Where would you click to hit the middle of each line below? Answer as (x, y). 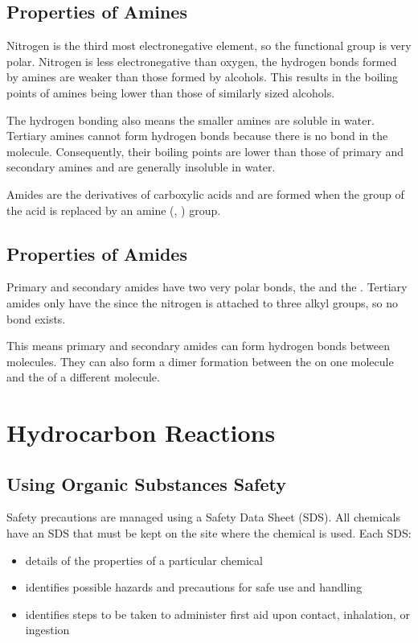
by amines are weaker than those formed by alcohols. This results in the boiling (203, 77)
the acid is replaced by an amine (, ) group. (114, 210)
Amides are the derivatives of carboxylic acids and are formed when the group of (205, 194)
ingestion (47, 630)
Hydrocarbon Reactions (141, 433)
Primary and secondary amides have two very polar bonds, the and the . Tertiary (207, 287)
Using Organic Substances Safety (146, 483)
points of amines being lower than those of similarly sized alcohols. (171, 92)
